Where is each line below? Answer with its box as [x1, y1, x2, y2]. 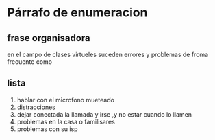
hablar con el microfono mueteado [16, 95, 115, 104]
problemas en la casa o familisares [16, 117, 115, 126]
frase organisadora [7, 32, 90, 44]
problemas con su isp [16, 125, 78, 133]
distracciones [16, 103, 56, 111]
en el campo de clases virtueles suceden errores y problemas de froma [7, 50, 209, 58]
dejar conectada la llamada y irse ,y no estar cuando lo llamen [16, 110, 192, 118]
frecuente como [7, 58, 53, 66]
